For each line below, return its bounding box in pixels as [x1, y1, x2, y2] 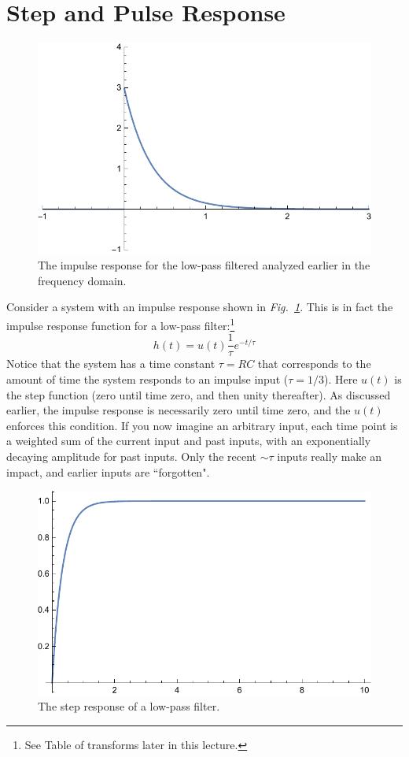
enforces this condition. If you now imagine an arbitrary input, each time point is [6, 417, 398, 433]
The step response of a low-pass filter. [38, 698, 220, 714]
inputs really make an [277, 447, 382, 464]
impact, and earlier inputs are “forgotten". [6, 463, 210, 480]
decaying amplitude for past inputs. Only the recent [6, 447, 256, 464]
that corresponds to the [257, 355, 371, 372]
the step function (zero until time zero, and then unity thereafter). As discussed [6, 386, 391, 403]
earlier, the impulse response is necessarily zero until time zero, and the [6, 402, 351, 418]
